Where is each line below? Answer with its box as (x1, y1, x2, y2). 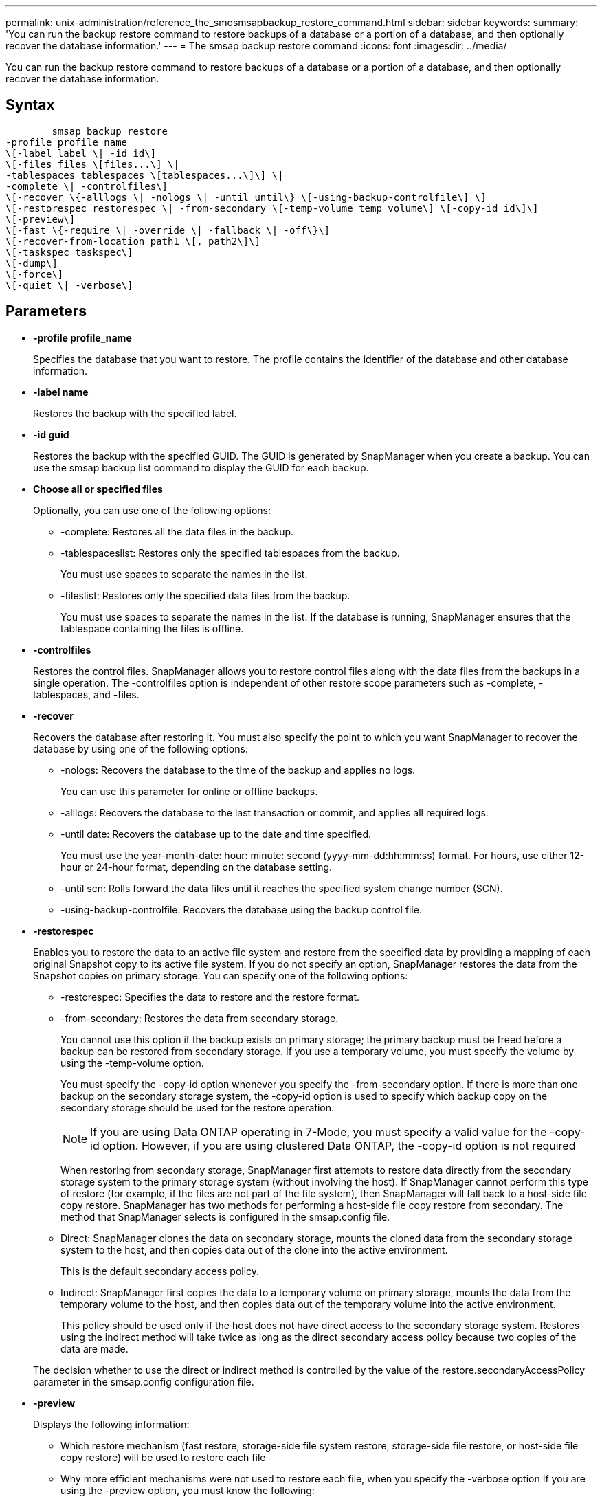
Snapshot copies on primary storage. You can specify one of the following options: (33, 969, 408, 981)
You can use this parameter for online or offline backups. (60, 785, 318, 797)
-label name (33, 386, 89, 398)
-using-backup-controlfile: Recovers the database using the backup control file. (60, 903, 422, 915)
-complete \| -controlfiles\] (5, 180, 168, 192)
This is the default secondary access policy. (60, 1265, 260, 1277)
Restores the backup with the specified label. (33, 407, 237, 419)
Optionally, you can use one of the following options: (33, 504, 271, 516)
